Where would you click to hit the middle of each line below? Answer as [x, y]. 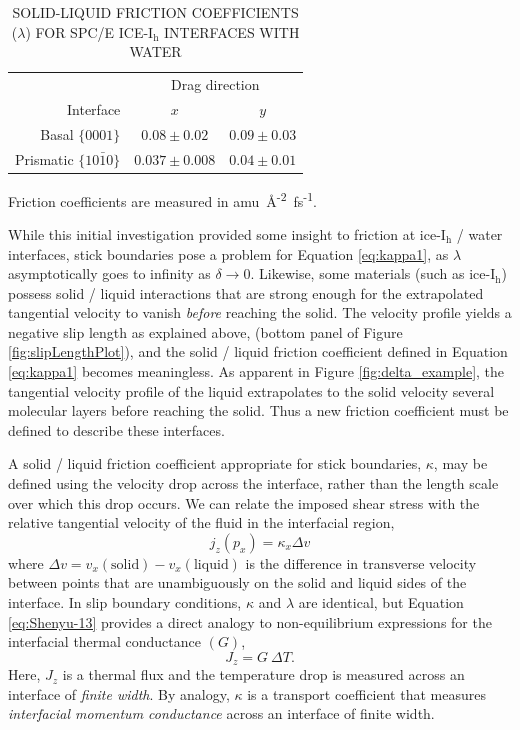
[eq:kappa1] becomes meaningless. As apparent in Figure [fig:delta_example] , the [256, 371]
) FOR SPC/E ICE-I [89, 31]
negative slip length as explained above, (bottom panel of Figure [205, 331]
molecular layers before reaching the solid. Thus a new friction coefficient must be [258, 410]
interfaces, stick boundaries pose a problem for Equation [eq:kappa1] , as [228, 253]
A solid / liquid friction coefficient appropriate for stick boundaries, [215, 463]
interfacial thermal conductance [104, 641]
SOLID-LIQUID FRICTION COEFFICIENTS [155, 12]
